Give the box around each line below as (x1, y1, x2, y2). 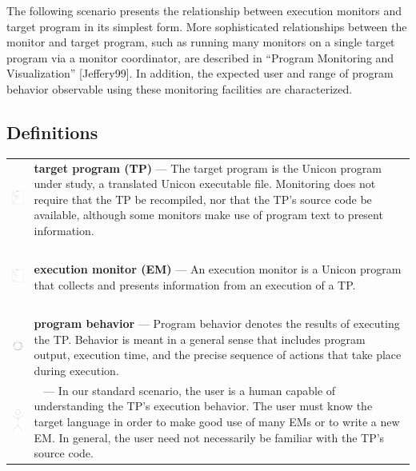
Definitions (6, 119, 98, 144)
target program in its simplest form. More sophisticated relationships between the (6, 18, 407, 34)
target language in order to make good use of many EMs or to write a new (34, 413, 400, 429)
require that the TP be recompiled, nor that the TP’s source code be (34, 190, 372, 207)
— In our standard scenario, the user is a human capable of (43, 381, 336, 398)
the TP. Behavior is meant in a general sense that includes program (34, 330, 366, 347)
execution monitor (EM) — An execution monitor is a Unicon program (34, 261, 402, 277)
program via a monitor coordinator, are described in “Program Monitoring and (6, 49, 394, 66)
